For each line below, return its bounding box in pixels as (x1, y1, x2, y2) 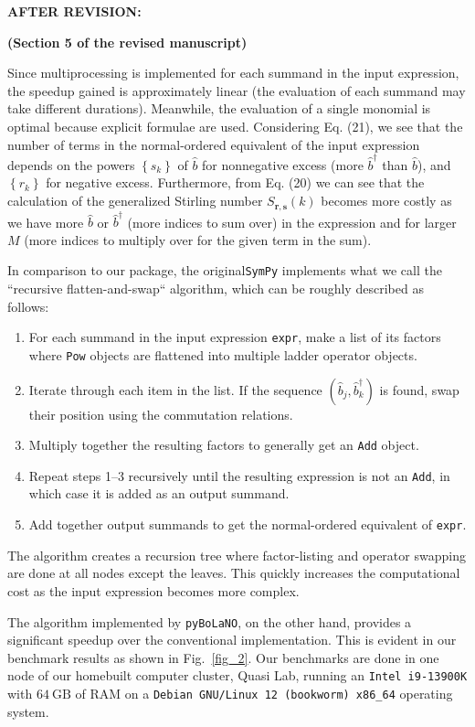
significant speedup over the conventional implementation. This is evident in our (7, 630, 457, 649)
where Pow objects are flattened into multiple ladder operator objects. (28, 345, 417, 364)
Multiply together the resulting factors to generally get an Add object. (28, 435, 419, 454)
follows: (7, 296, 49, 315)
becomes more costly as (321, 191, 452, 210)
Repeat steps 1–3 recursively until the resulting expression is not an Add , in (28, 465, 450, 485)
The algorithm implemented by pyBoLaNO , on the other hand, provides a (7, 612, 412, 631)
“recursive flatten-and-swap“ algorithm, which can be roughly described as (7, 279, 424, 298)
